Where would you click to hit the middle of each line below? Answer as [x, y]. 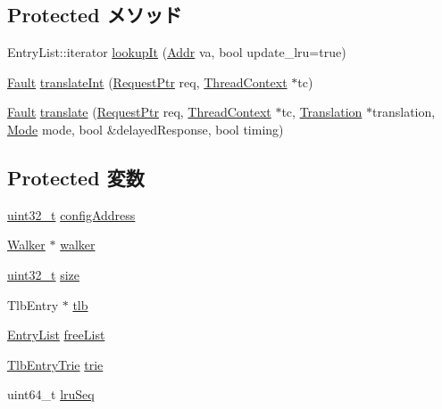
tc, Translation [322, 112]
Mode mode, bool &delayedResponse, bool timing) [146, 129]
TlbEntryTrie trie [55, 364]
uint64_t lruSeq [51, 394]
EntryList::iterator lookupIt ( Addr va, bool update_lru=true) [177, 52]
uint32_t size [43, 274]
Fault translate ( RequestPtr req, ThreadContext [139, 112]
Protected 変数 [76, 177]
